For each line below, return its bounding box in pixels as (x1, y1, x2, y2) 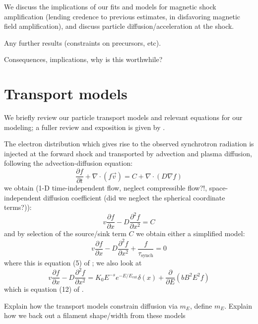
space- (209, 183, 228, 193)
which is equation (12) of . (4, 284, 84, 294)
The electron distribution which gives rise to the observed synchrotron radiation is (4, 138, 254, 149)
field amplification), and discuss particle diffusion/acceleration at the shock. (4, 21, 234, 31)
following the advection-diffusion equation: (4, 158, 133, 168)
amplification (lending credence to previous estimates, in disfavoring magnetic (4, 11, 241, 21)
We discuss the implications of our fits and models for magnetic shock (4, 1, 216, 11)
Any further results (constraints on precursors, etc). (4, 37, 161, 48)
